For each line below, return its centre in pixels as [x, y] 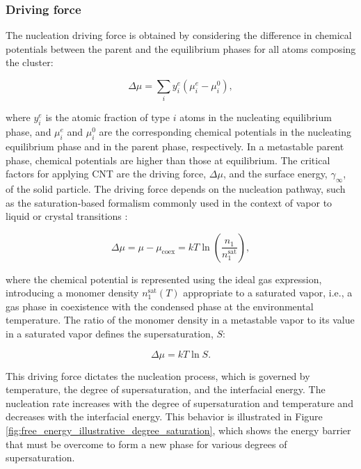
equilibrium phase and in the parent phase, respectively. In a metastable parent [175, 146]
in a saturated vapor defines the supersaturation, [110, 334]
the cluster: [30, 62]
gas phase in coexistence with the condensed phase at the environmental [160, 306]
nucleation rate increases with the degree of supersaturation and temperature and [179, 403]
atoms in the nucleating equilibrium [256, 117]
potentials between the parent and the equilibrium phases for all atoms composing [181, 48]
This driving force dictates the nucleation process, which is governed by [158, 375]
